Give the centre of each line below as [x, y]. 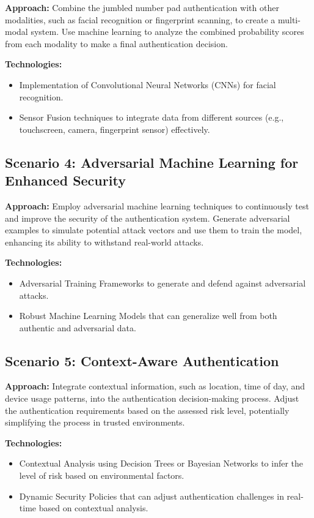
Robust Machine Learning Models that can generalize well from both [148, 316]
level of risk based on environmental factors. [102, 475]
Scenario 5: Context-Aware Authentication [142, 360]
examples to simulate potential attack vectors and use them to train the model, [154, 230]
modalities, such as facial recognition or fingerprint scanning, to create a [140, 19]
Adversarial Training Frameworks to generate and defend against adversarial [162, 283]
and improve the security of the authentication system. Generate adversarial [148, 218]
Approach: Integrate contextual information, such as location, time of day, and [155, 386]
